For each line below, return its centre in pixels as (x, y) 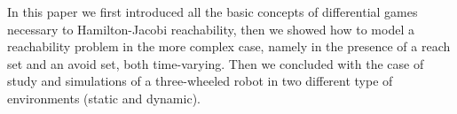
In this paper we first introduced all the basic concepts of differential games (213, 11)
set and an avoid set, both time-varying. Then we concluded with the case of (216, 63)
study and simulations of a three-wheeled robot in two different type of (200, 81)
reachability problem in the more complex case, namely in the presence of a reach (229, 46)
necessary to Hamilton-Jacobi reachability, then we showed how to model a (211, 29)
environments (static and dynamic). (104, 98)
